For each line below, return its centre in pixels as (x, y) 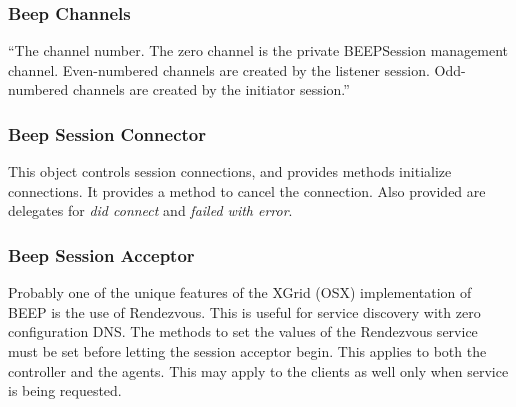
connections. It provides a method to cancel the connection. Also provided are (247, 190)
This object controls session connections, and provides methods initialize (230, 171)
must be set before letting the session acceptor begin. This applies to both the (247, 351)
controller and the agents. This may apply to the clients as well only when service (258, 370)
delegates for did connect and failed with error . (150, 210)
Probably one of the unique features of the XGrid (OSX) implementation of (240, 292)
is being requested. (65, 390)
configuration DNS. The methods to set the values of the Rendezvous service (243, 331)
